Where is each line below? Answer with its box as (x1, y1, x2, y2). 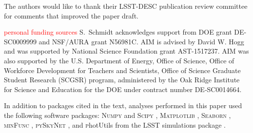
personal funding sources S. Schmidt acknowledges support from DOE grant (4, 27, 232, 37)
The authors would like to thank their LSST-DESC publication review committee (4, 1, 248, 11)
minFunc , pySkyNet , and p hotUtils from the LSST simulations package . (4, 119, 226, 130)
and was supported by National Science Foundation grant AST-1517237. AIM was (4, 46, 249, 56)
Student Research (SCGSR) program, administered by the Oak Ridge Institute (4, 75, 240, 85)
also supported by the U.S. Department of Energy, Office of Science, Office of (4, 55, 234, 65)
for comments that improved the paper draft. (4, 10, 138, 20)
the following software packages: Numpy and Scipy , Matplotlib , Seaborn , (4, 110, 231, 120)
